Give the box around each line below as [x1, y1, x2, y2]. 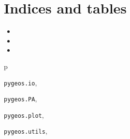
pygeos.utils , [4, 126, 47, 136]
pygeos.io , [4, 77, 37, 87]
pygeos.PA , [4, 94, 37, 104]
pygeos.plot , [4, 110, 44, 120]
